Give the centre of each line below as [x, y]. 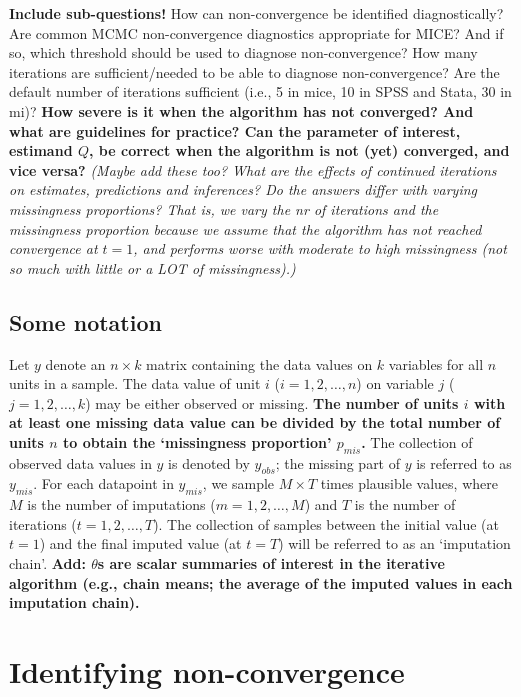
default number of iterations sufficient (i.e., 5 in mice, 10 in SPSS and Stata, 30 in [260, 91]
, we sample [238, 483]
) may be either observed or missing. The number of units [272, 402]
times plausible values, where [409, 483]
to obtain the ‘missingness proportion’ [197, 441]
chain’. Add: [47, 563]
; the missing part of [338, 462]
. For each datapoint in [103, 483]
